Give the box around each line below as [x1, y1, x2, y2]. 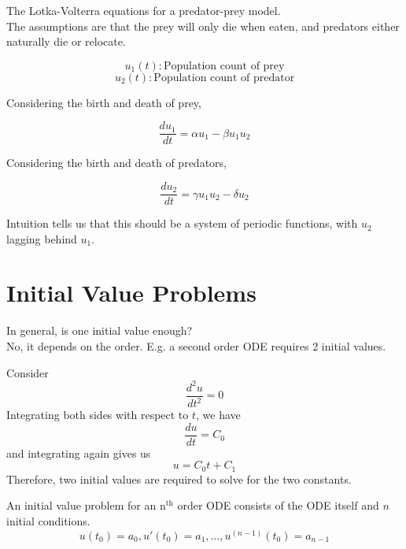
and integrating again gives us [6, 444, 151, 461]
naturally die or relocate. [6, 33, 126, 50]
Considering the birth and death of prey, [6, 94, 201, 110]
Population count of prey [164, 60, 285, 72]
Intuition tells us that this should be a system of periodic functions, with [6, 215, 358, 232]
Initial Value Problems [6, 276, 257, 309]
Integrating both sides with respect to [6, 406, 189, 423]
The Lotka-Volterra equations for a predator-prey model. [6, 2, 281, 18]
